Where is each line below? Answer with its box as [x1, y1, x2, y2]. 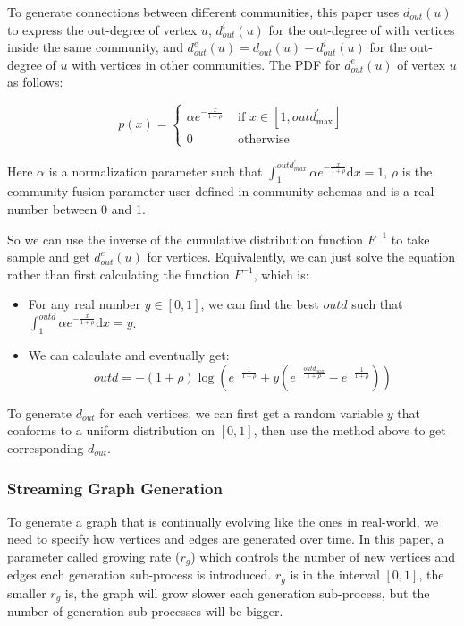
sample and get [7, 247, 90, 266]
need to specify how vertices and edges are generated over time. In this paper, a [7, 529, 444, 548]
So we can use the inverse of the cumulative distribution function [7, 229, 364, 248]
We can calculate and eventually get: [28, 346, 230, 364]
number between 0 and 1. [7, 199, 146, 218]
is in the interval [290, 565, 380, 584]
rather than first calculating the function [7, 264, 230, 283]
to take [391, 229, 430, 248]
